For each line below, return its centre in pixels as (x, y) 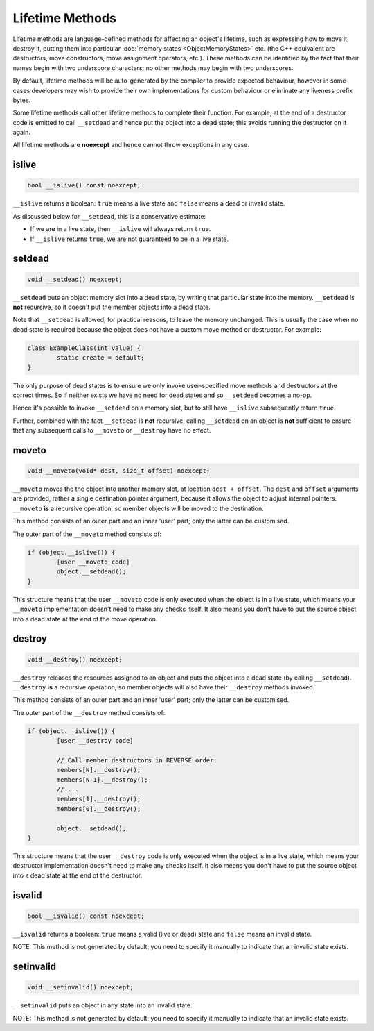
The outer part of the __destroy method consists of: (89, 712)
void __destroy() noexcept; (75, 659)
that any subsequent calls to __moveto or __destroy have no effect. (112, 430)
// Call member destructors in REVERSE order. (137, 760)
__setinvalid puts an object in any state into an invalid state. (103, 1005)
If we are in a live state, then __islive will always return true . (121, 229)
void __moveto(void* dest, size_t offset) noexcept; (119, 471)
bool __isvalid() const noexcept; (86, 916)
